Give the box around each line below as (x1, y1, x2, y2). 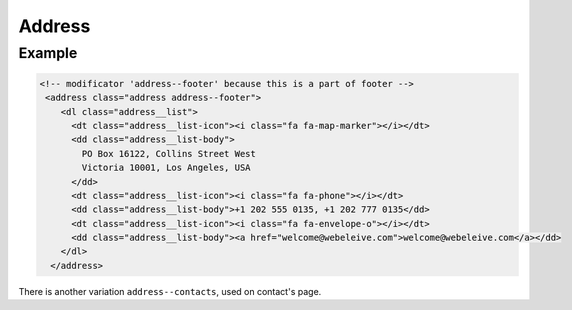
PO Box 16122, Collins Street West (81, 148, 257, 159)
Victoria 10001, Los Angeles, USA (81, 162, 251, 174)
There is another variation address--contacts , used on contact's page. (18, 285, 322, 297)
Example (18, 44, 78, 62)
